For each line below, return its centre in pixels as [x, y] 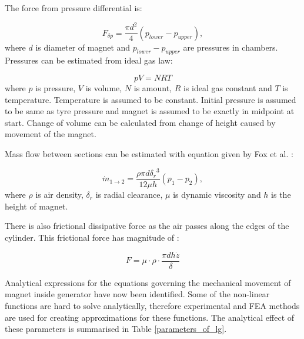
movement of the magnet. [51, 134]
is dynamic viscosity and [217, 195]
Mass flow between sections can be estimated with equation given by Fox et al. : [149, 153]
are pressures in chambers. [230, 47]
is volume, [104, 87]
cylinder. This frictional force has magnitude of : [92, 237]
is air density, [59, 195]
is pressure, [56, 87]
